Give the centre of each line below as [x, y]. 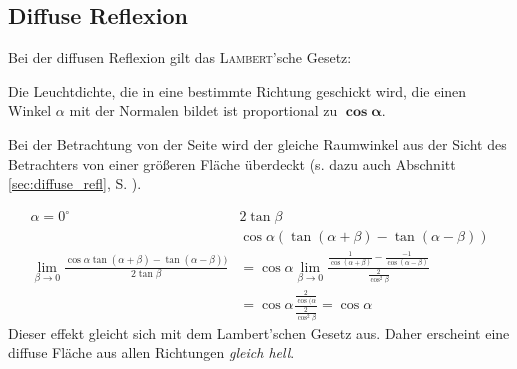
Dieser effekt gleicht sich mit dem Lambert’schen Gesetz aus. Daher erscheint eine [259, 332]
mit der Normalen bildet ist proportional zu [203, 110]
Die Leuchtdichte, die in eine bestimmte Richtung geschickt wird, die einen [237, 90]
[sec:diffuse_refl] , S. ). [75, 183]
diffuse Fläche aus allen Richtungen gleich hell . [151, 352]
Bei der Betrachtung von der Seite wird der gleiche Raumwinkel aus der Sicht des [257, 143]
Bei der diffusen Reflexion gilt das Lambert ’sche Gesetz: [180, 57]
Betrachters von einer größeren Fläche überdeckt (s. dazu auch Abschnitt [232, 163]
